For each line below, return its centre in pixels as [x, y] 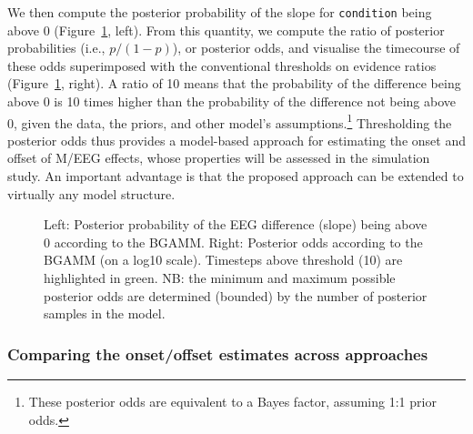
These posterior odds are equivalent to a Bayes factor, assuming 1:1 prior [232, 402]
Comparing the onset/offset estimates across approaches [218, 353]
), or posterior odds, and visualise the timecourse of [316, 48]
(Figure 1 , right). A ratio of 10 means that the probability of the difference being [234, 83]
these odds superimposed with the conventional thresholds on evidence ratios [222, 65]
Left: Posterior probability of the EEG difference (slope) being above [236, 224]
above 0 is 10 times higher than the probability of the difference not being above [231, 101]
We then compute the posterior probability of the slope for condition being [220, 12]
